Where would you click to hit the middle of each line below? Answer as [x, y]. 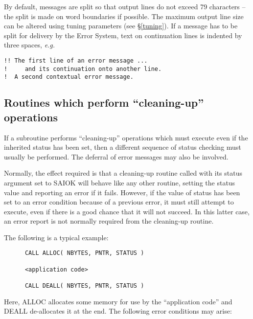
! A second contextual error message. [69, 77]
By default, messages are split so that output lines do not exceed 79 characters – [125, 6]
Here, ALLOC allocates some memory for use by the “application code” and [118, 301]
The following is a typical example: [56, 237]
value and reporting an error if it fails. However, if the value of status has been [122, 192]
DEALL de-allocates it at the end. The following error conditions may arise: [118, 311]
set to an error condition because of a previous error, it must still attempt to [119, 202]
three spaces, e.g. [30, 45]
